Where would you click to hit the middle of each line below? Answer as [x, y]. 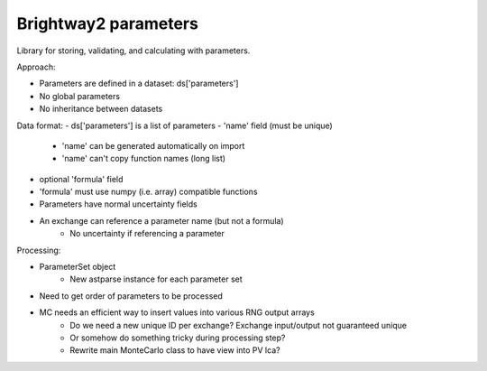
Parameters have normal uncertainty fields [118, 204]
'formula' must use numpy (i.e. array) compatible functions [148, 192]
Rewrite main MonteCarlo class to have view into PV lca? [175, 350]
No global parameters [80, 96]
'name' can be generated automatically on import [153, 145]
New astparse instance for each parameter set [156, 279]
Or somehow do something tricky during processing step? [178, 338]
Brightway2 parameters [107, 23]
